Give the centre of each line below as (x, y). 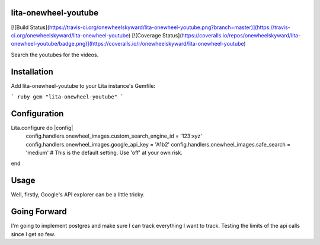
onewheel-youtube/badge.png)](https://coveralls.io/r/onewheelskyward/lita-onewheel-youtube (127, 44)
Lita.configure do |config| (42, 128)
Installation (32, 71)
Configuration (37, 114)
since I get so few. (33, 234)
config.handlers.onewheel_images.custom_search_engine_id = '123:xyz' (114, 136)
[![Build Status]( (30, 27)
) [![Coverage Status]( (155, 35)
